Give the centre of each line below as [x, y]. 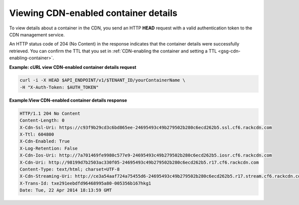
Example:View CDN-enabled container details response [68, 100]
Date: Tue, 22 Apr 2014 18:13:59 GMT [66, 190]
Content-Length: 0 [42, 120]
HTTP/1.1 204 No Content [50, 113]
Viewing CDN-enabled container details [93, 13]
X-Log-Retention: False [49, 148]
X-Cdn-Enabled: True [45, 141]
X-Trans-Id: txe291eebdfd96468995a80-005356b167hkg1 [85, 183]
